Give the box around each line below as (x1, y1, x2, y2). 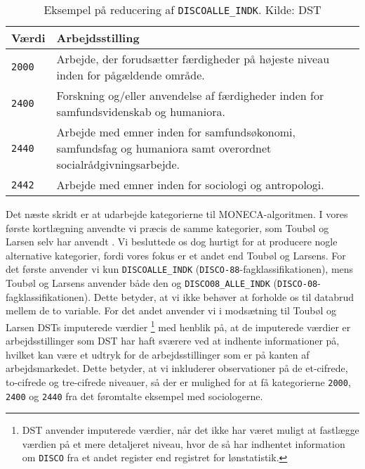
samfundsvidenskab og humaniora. (56, 103, 225, 120)
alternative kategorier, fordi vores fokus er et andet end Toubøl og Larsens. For (6, 248, 346, 262)
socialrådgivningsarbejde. (56, 156, 180, 172)
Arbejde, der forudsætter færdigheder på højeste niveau (56, 51, 330, 67)
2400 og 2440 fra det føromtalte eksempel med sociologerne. (6, 388, 263, 403)
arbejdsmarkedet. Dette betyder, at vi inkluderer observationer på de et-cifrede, (6, 361, 348, 375)
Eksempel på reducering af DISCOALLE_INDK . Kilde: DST (44, 1, 321, 18)
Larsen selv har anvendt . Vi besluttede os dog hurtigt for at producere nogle (6, 234, 338, 249)
